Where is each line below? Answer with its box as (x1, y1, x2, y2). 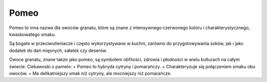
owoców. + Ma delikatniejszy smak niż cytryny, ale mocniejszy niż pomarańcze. (9, 70, 172, 76)
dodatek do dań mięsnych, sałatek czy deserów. (9, 47, 107, 53)
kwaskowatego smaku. (9, 31, 56, 37)
